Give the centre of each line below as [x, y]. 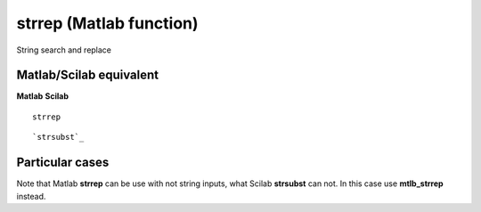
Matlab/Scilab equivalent [88, 75]
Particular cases [63, 163]
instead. [31, 196]
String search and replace [64, 50]
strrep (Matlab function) [108, 23]
